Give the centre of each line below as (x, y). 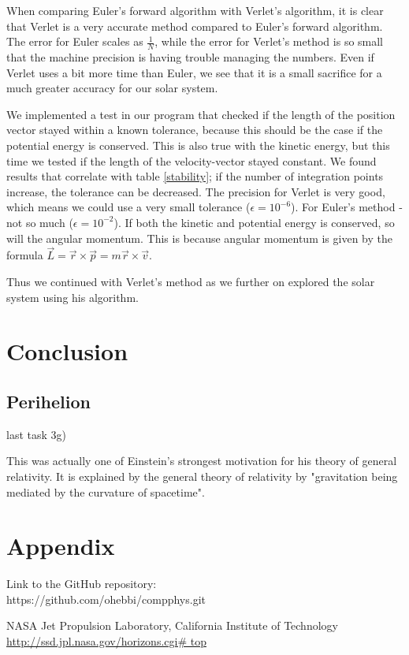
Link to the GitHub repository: (82, 584)
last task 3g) (36, 434)
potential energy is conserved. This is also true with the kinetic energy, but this (198, 145)
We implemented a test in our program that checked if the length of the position (201, 114)
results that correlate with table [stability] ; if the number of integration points (195, 176)
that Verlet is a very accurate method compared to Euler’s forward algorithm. (195, 26)
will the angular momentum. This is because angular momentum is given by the (199, 238)
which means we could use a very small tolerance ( (128, 207)
